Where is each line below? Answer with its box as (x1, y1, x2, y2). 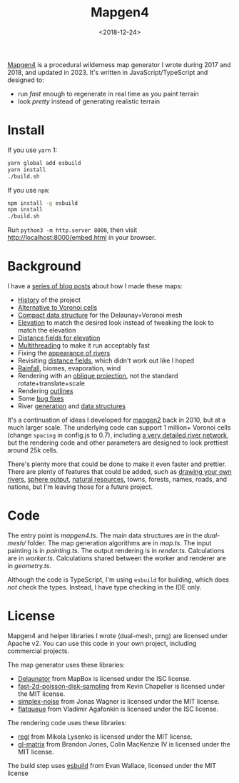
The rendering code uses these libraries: (7, 718, 127, 727)
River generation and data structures (17, 402, 126, 410)
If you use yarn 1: (7, 146, 58, 154)
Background (7, 258, 81, 275)
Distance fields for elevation (17, 333, 101, 343)
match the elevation (17, 326, 76, 335)
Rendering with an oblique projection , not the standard (17, 372, 178, 380)
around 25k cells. (7, 446, 59, 455)
